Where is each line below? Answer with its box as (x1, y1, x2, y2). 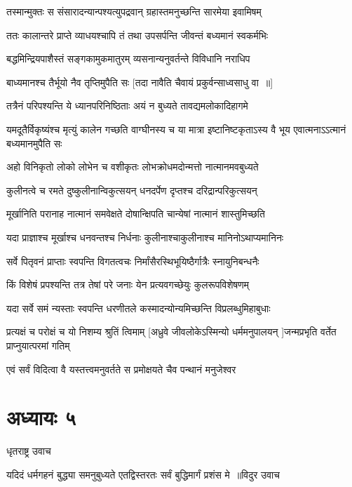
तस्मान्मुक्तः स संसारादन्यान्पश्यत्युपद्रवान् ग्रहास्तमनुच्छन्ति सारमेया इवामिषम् (6, 4, 262, 18)
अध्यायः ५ (6, 403, 76, 432)
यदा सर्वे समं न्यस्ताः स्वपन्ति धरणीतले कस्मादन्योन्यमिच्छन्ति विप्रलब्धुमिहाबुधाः (6, 300, 271, 315)
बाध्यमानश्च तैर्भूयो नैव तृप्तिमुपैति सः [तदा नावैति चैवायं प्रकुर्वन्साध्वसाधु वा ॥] (6, 74, 273, 89)
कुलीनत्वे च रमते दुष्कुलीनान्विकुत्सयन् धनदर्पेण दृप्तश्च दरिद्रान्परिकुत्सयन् (6, 182, 257, 197)
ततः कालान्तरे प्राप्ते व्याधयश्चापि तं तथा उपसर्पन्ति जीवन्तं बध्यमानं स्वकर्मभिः (6, 27, 269, 42)
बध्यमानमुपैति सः (6, 135, 62, 150)
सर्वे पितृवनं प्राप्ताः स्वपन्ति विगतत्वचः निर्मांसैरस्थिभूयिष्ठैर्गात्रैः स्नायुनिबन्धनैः (6, 253, 259, 268)
